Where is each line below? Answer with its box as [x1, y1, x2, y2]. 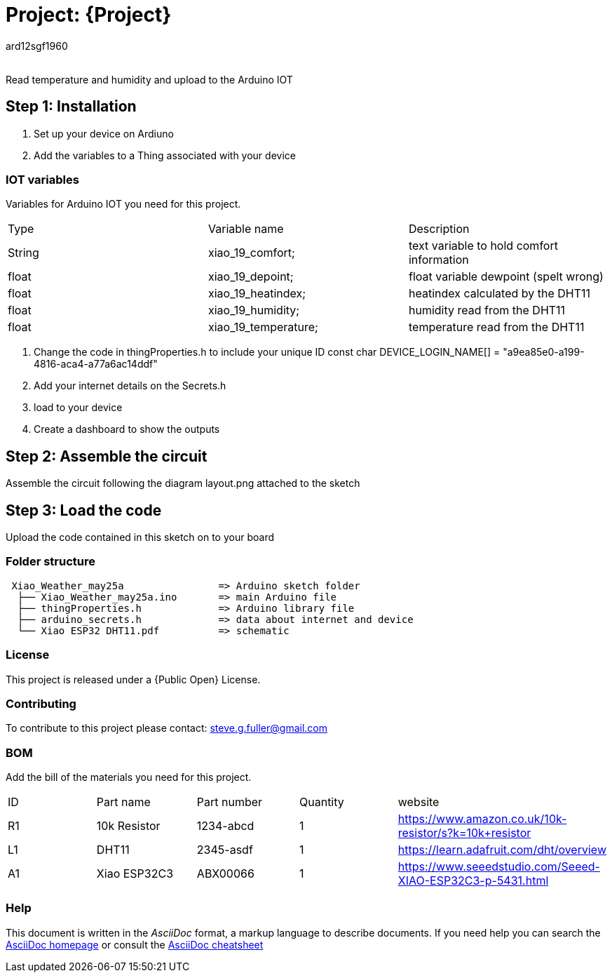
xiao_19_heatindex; [208, 286, 306, 301]
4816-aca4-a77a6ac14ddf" [34, 358, 158, 370]
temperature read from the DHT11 [408, 320, 585, 335]
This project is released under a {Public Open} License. [6, 673, 261, 685]
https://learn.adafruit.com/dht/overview [397, 843, 606, 857]
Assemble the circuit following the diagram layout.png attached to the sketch [6, 477, 360, 490]
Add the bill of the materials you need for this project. [6, 771, 252, 784]
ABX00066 [196, 866, 254, 881]
